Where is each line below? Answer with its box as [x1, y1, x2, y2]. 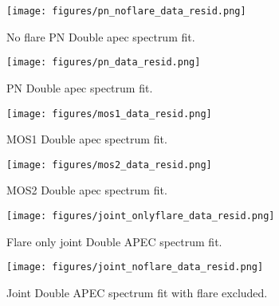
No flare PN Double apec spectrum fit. [6, 28, 195, 45]
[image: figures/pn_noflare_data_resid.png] [6, 6, 246, 17]
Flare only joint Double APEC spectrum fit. [6, 233, 222, 249]
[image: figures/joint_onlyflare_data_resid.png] [6, 210, 275, 222]
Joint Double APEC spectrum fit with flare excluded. [6, 284, 268, 300]
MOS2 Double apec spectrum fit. [6, 182, 167, 198]
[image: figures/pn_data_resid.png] [6, 57, 201, 69]
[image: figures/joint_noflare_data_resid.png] [6, 261, 264, 273]
